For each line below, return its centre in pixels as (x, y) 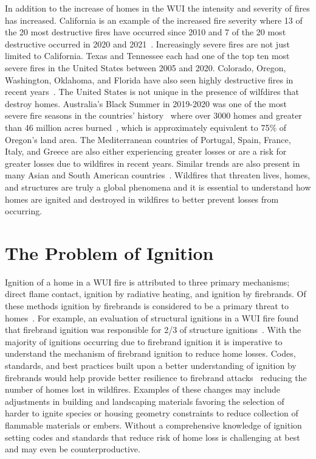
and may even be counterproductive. (73, 449)
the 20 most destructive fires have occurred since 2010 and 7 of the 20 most (146, 32)
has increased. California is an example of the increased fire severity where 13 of (154, 20)
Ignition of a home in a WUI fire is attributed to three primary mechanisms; (147, 282)
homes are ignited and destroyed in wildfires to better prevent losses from (142, 199)
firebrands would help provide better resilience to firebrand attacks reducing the (156, 377)
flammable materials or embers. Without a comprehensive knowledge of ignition (153, 425)
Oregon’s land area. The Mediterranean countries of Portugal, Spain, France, (148, 139)
